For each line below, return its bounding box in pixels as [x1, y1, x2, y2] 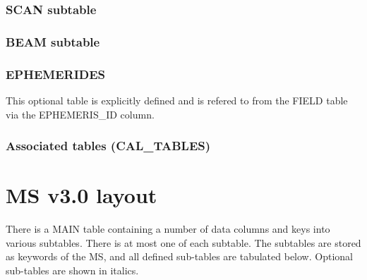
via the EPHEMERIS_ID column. [6, 106, 155, 121]
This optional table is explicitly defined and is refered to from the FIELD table [6, 92, 348, 107]
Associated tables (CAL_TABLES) [6, 137, 211, 154]
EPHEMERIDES [6, 65, 106, 83]
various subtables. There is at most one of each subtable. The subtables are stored [6, 235, 361, 250]
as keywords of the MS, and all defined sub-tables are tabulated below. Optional [6, 249, 353, 264]
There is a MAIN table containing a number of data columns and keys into [6, 221, 330, 236]
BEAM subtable [6, 32, 100, 50]
